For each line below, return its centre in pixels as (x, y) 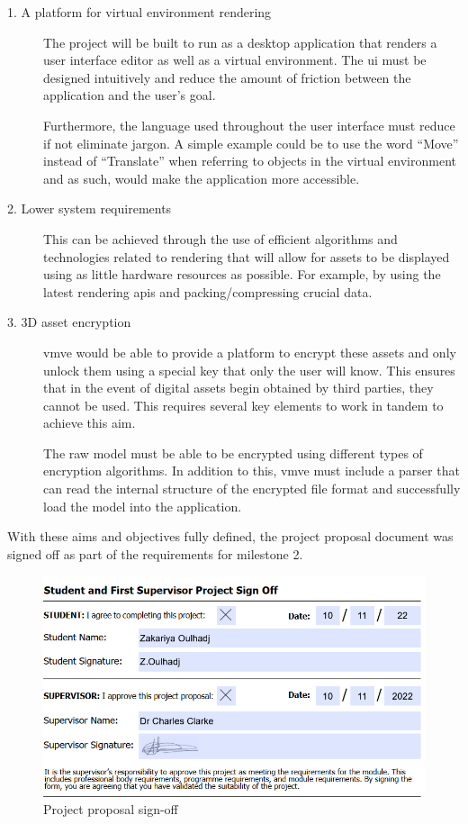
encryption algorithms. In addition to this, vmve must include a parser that (252, 471)
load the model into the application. (143, 506)
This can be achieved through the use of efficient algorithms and (220, 238)
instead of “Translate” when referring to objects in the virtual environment (250, 161)
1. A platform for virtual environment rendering (139, 12)
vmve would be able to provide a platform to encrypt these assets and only (250, 352)
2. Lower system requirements (90, 208)
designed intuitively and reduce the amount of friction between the (227, 77)
